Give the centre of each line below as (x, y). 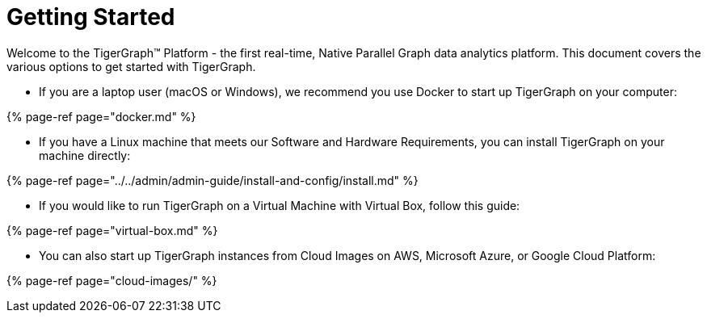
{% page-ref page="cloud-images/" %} (112, 280)
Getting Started (91, 17)
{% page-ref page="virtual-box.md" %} (112, 230)
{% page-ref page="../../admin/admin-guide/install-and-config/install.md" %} (213, 180)
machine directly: (85, 155)
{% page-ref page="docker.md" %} (101, 116)
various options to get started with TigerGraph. (131, 66)
